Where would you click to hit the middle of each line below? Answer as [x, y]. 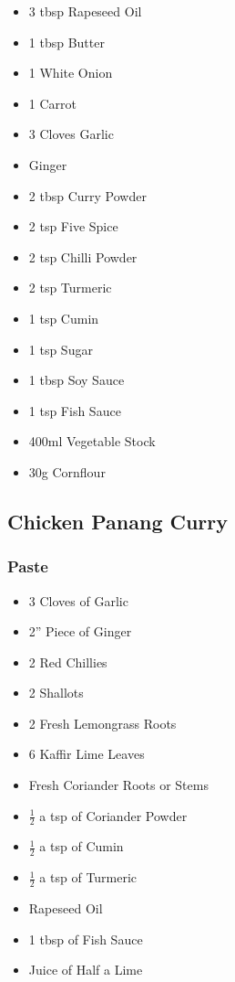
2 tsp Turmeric [70, 288]
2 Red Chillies [68, 662]
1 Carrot [52, 103]
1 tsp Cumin [64, 318]
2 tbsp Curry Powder [87, 195]
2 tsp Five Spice [73, 226]
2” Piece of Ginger [80, 631]
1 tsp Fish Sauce [75, 410]
